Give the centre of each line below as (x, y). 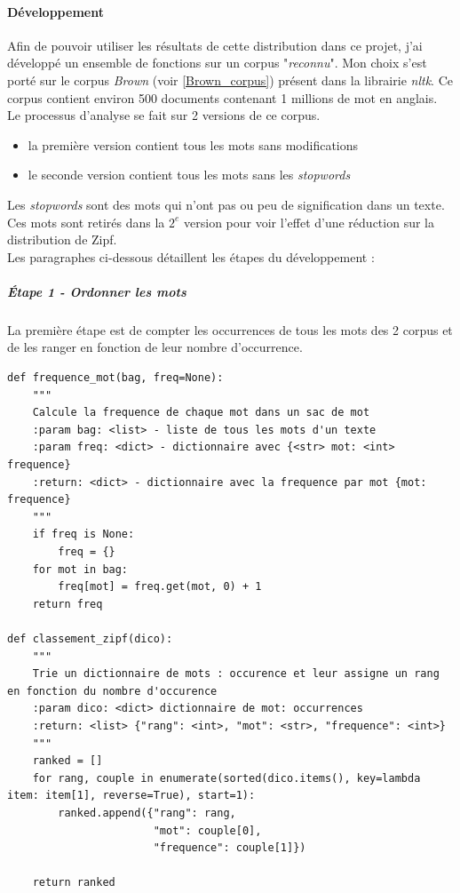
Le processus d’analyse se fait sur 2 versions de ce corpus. (164, 115)
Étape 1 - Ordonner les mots (97, 291)
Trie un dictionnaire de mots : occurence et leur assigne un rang (236, 674)
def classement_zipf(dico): (90, 638)
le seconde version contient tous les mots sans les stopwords (189, 175)
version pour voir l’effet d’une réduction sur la (309, 222)
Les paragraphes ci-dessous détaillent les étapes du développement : (191, 256)
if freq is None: (83, 534)
